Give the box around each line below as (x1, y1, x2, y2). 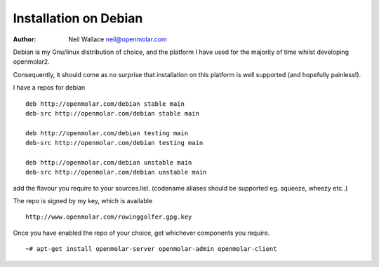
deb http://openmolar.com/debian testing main (25, 129, 189, 137)
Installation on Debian (13, 11, 143, 26)
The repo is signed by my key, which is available (13, 197, 153, 205)
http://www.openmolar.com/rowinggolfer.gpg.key (25, 213, 192, 221)
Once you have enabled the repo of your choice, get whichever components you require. (13, 228, 270, 237)
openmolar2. (13, 57, 51, 66)
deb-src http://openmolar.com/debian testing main (25, 139, 204, 147)
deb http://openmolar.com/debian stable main (25, 100, 185, 108)
